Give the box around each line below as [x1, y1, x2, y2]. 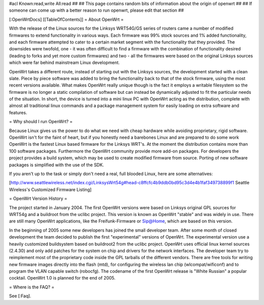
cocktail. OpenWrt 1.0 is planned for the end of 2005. [9, 275, 116, 281]
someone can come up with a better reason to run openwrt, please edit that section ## [9, 7, 184, 13]
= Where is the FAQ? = [9, 284, 55, 290]
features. [9, 109, 27, 115]
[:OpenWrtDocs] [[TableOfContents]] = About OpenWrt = [9, 16, 124, 22]
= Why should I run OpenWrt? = [9, 119, 73, 125]
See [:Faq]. [9, 293, 31, 299]
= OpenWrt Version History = [9, 196, 67, 201]
